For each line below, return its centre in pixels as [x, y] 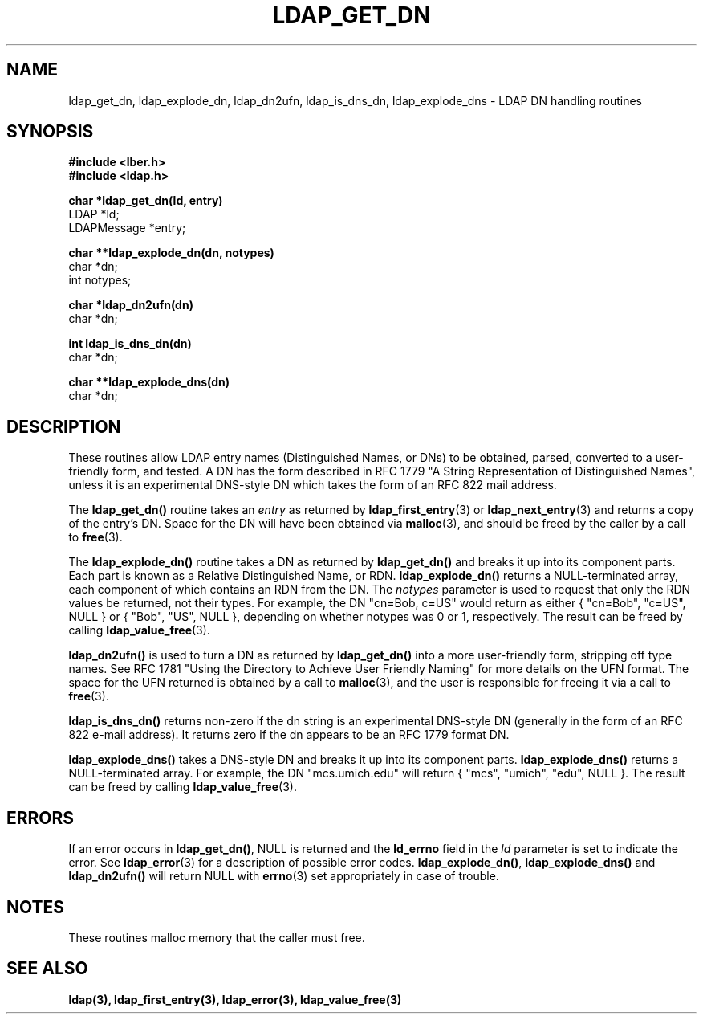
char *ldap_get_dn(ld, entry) [146, 201]
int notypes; [100, 280]
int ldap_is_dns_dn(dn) [130, 344]
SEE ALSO [47, 969]
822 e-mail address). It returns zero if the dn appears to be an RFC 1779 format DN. [289, 735]
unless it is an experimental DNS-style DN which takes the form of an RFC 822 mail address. [313, 485]
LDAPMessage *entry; [127, 228]
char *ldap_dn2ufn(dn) [131, 305]
